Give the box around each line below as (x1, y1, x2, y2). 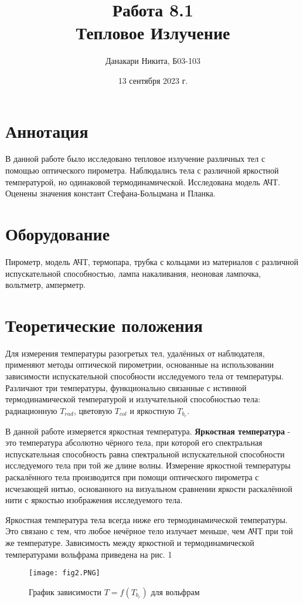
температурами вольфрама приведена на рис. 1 (5, 548, 172, 560)
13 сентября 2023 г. (118, 74, 188, 86)
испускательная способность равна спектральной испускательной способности (5, 447, 285, 460)
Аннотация (5, 118, 88, 142)
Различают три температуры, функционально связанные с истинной (5, 381, 247, 393)
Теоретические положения (5, 313, 203, 337)
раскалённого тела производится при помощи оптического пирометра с (5, 471, 259, 483)
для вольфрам (151, 585, 200, 598)
